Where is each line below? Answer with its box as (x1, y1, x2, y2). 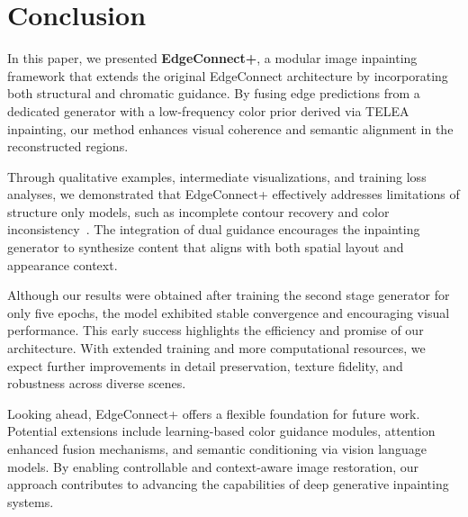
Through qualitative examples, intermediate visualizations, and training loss (7, 167, 427, 186)
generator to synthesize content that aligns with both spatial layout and (7, 238, 404, 257)
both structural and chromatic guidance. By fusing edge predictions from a (7, 84, 420, 103)
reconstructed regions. (7, 137, 129, 156)
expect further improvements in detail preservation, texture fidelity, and (7, 356, 403, 375)
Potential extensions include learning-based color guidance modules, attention (7, 422, 436, 440)
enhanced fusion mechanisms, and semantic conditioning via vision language (7, 440, 427, 458)
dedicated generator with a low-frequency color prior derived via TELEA (7, 101, 409, 120)
